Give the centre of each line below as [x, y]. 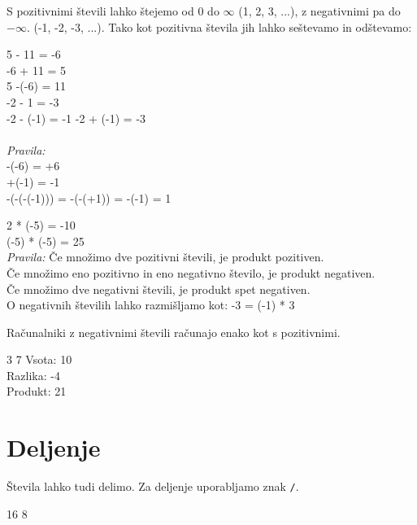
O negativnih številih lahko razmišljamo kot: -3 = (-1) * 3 [151, 305]
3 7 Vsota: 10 [39, 359]
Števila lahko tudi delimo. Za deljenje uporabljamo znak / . [153, 486]
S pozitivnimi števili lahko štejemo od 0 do [113, 11]
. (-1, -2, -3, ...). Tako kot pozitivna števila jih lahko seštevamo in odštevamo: [219, 26]
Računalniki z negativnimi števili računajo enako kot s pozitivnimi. [174, 332]
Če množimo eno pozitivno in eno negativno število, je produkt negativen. [191, 272]
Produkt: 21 [37, 391]
